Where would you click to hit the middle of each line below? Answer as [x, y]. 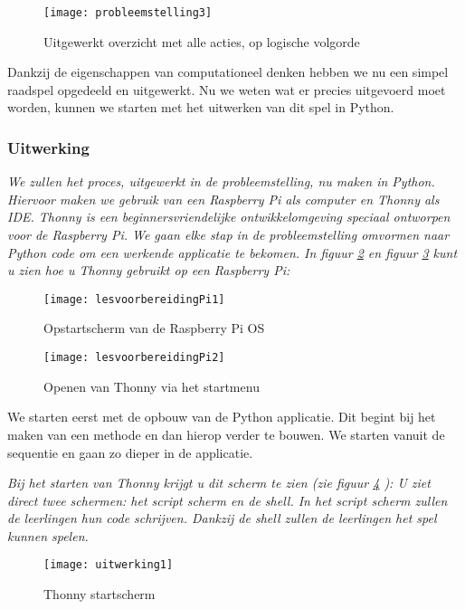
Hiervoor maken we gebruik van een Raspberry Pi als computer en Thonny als [223, 199]
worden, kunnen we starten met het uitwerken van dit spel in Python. [201, 107]
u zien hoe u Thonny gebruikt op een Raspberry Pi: [149, 270]
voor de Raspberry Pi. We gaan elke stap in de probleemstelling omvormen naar [228, 235]
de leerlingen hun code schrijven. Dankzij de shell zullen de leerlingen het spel [222, 518]
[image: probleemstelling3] [128, 13]
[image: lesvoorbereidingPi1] [134, 299]
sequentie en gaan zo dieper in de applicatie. [130, 452]
